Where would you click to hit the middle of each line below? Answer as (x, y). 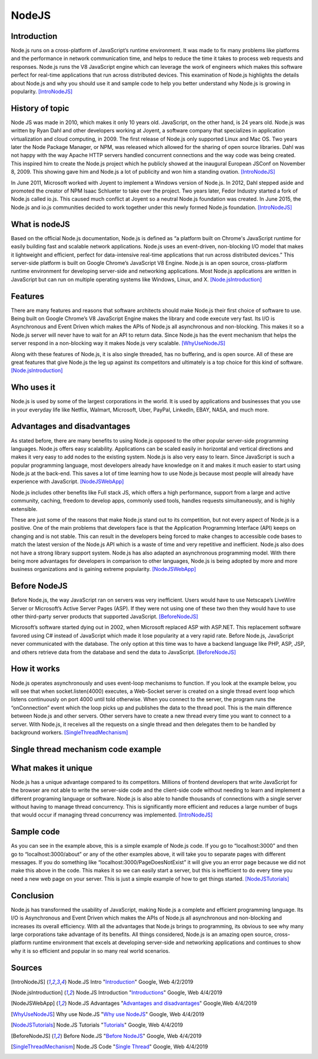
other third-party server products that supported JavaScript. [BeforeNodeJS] (105, 617)
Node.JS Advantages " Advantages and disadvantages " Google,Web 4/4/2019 (163, 1003)
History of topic (40, 108)
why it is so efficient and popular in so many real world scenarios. (90, 951)
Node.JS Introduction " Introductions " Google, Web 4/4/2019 (149, 992)
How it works (35, 669)
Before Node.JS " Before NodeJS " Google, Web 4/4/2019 (132, 1035)
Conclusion (32, 896)
